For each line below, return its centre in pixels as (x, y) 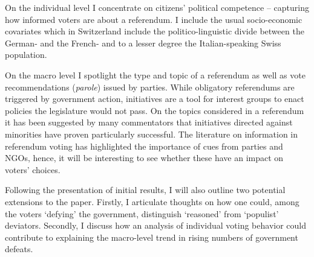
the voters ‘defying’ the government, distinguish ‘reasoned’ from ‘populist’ (142, 213)
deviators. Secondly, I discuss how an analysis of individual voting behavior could (155, 225)
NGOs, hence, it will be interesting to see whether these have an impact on (144, 158)
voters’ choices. (33, 169)
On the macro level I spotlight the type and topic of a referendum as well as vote (155, 75)
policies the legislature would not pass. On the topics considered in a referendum (155, 110)
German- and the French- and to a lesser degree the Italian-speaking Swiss (143, 43)
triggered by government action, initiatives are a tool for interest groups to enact (155, 99)
